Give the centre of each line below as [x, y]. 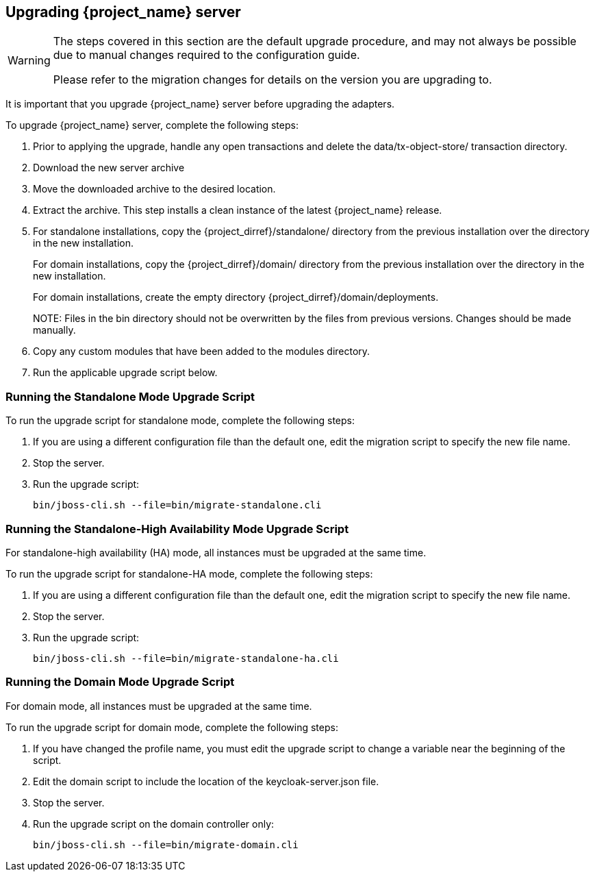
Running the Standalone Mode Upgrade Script [130, 396]
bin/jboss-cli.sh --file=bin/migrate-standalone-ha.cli [186, 658]
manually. [54, 330]
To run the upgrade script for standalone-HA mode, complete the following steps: [189, 573]
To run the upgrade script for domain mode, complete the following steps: [172, 727]
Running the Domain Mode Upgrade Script [120, 682]
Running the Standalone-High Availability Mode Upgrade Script [177, 529]
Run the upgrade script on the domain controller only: [154, 824]
